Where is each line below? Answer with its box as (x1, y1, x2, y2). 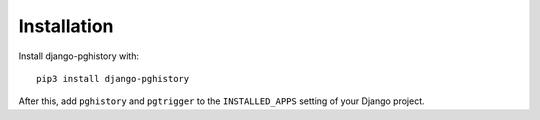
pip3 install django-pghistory (36, 73, 190, 84)
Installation (18, 15, 114, 37)
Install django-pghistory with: (18, 50, 140, 62)
